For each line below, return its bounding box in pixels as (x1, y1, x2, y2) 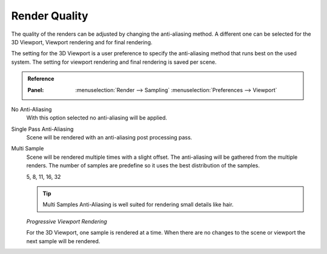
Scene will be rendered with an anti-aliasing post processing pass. (26, 134, 193, 141)
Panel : (27, 86, 44, 93)
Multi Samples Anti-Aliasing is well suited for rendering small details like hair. (42, 201, 234, 209)
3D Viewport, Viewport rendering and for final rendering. (11, 38, 153, 45)
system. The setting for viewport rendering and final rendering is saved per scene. (11, 58, 217, 65)
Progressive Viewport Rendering (26, 218, 107, 225)
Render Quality (11, 9, 88, 22)
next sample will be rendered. (26, 237, 101, 245)
